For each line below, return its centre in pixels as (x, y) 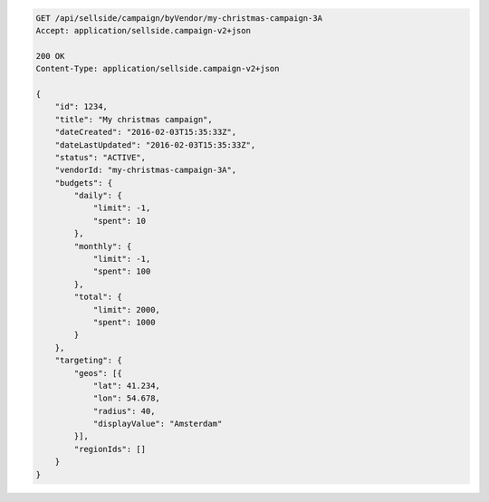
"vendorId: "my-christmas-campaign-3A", (146, 170)
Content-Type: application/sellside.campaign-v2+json (158, 69)
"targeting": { (88, 361)
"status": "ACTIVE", (101, 157)
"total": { (98, 297)
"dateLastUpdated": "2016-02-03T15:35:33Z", (155, 145)
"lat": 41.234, (126, 386)
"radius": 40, (124, 411)
